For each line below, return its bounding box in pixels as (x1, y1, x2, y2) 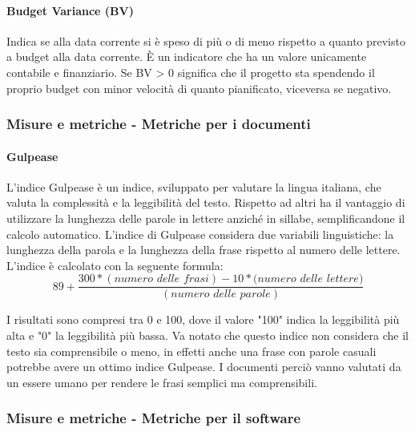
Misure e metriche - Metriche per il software (6, 408, 301, 428)
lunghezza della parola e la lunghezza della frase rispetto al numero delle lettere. (6, 241, 401, 258)
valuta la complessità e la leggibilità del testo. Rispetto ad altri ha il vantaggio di (6, 194, 405, 211)
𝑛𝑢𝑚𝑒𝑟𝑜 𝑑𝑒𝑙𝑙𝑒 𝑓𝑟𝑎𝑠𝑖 (114, 273, 209, 285)
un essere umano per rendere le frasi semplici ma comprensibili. (6, 373, 317, 390)
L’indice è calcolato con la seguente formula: (6, 256, 224, 273)
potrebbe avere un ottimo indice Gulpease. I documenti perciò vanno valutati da (6, 358, 401, 375)
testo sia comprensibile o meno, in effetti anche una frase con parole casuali (6, 342, 377, 359)
